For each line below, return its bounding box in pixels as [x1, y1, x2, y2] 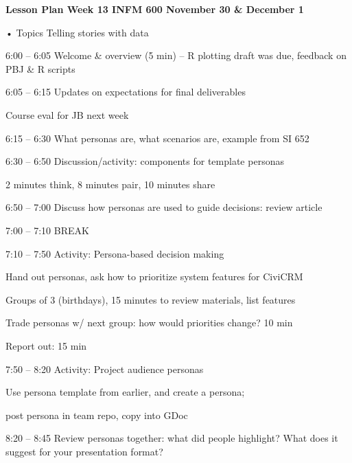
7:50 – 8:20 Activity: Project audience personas [5, 361, 204, 376]
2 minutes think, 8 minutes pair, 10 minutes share [5, 177, 215, 191]
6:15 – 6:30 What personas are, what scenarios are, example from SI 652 [5, 131, 309, 145]
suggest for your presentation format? [5, 444, 163, 458]
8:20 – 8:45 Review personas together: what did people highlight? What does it [5, 431, 338, 445]
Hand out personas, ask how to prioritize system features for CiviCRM [5, 269, 303, 284]
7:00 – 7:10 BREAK [5, 223, 89, 237]
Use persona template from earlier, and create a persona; [5, 385, 245, 399]
